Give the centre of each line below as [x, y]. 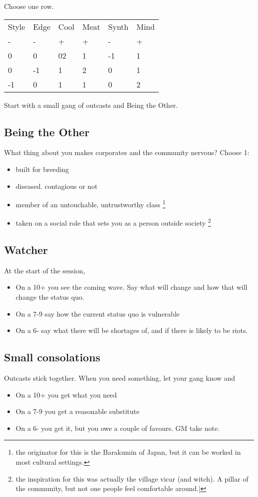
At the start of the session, [45, 270]
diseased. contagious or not [57, 186]
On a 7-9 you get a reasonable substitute [77, 411]
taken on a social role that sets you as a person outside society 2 [113, 222]
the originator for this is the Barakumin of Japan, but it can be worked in [128, 452]
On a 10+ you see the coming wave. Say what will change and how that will [131, 287]
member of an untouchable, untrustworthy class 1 [91, 204]
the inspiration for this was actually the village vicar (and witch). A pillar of [132, 478]
